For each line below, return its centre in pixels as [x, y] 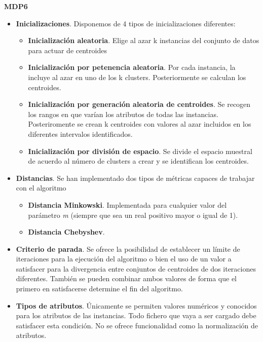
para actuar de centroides [67, 50]
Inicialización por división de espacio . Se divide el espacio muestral [140, 151]
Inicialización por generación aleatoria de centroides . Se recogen [139, 104]
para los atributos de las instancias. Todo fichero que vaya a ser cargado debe [136, 315]
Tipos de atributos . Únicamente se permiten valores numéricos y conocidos [136, 305]
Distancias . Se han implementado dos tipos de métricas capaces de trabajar [135, 178]
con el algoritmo [41, 188]
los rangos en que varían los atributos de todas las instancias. [123, 114]
